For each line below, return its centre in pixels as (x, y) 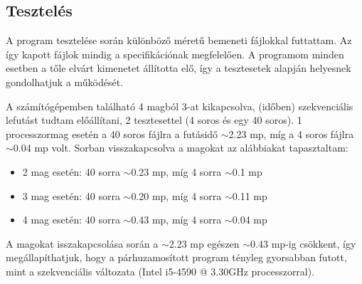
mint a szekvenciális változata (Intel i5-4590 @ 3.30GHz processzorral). (160, 271)
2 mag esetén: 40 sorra (71, 171)
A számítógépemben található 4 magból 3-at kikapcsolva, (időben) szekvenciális (180, 106)
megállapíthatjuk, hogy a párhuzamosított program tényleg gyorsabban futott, (176, 257)
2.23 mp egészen (204, 243)
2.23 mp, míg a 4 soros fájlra (291, 133)
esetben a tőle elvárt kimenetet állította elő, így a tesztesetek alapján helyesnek (179, 68)
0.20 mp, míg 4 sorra (176, 195)
